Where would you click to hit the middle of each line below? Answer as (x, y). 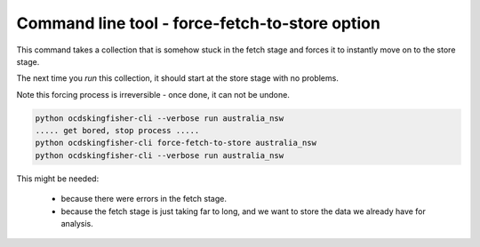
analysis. (77, 224)
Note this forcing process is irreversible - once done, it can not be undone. (153, 94)
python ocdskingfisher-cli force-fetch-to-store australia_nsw (176, 143)
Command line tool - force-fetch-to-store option (199, 23)
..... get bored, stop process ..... (117, 131)
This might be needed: (58, 179)
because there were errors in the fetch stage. (144, 199)
